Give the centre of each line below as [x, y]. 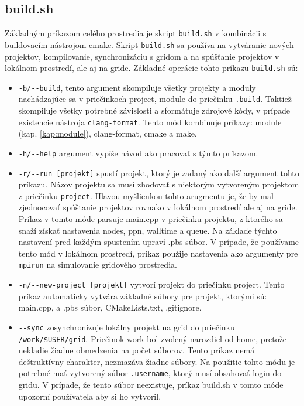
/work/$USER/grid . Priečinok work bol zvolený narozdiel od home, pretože [153, 338]
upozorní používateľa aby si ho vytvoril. [90, 396]
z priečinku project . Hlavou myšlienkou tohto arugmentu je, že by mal [146, 195]
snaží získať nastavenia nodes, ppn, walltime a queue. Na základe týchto [148, 230]
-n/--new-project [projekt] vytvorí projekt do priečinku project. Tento [151, 284]
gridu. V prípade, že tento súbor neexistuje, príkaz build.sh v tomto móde [151, 385]
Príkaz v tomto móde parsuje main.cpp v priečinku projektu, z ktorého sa [151, 219]
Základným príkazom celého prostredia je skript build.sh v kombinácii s [136, 33]
